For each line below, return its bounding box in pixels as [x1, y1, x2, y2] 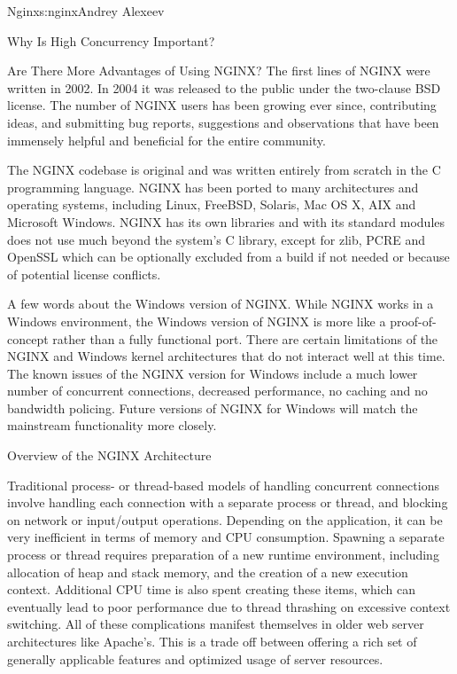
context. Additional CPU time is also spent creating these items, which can [7, 580, 416, 599]
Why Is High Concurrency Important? [7, 31, 215, 50]
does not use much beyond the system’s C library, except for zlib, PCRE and [7, 230, 426, 248]
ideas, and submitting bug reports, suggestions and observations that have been [7, 113, 439, 131]
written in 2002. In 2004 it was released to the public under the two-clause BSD [7, 78, 441, 97]
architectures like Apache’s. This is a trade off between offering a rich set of [7, 632, 417, 650]
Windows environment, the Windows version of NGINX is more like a [7, 311, 386, 330]
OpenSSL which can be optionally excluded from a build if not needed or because [7, 247, 450, 266]
